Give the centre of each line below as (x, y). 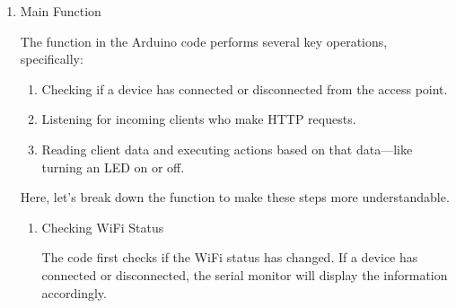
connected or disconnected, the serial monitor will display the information (245, 274)
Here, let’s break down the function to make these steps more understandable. (235, 197)
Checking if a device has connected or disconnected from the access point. (245, 88)
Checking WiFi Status (103, 227)
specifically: (52, 59)
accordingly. (74, 292)
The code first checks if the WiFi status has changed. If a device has (230, 257)
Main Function (61, 11)
